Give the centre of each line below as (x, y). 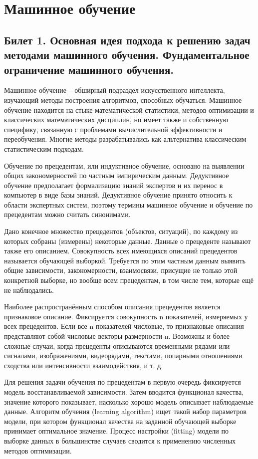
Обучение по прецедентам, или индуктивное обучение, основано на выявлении (124, 165)
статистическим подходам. (44, 148)
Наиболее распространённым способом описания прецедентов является (112, 307)
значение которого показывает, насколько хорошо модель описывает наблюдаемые (129, 401)
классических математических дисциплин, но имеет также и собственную (116, 119)
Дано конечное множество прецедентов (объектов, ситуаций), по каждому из (121, 231)
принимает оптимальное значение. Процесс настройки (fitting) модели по (116, 431)
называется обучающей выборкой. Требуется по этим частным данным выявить (125, 260)
